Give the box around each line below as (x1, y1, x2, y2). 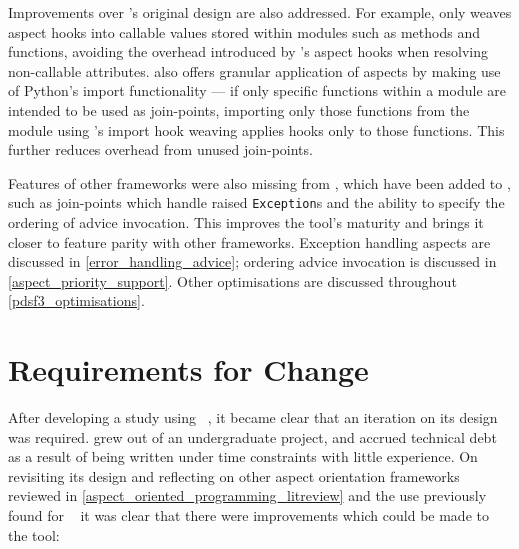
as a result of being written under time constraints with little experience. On (8, 446, 478, 467)
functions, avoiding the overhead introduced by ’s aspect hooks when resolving (8, 41, 489, 62)
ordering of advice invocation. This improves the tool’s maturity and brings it (8, 212, 484, 232)
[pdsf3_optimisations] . (8, 290, 145, 311)
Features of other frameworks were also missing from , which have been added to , (8, 172, 511, 193)
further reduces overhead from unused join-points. (8, 139, 313, 160)
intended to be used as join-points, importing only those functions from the (8, 99, 470, 120)
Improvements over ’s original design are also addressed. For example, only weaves (8, 2, 512, 22)
